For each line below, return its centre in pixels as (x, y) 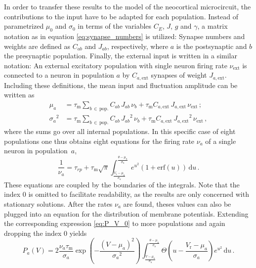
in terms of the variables (115, 26)
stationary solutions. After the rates (58, 203)
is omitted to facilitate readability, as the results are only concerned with (139, 194)
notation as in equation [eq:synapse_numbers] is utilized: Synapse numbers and (125, 36)
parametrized (24, 26)
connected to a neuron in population (59, 75)
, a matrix (213, 26)
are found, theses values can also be (177, 203)
